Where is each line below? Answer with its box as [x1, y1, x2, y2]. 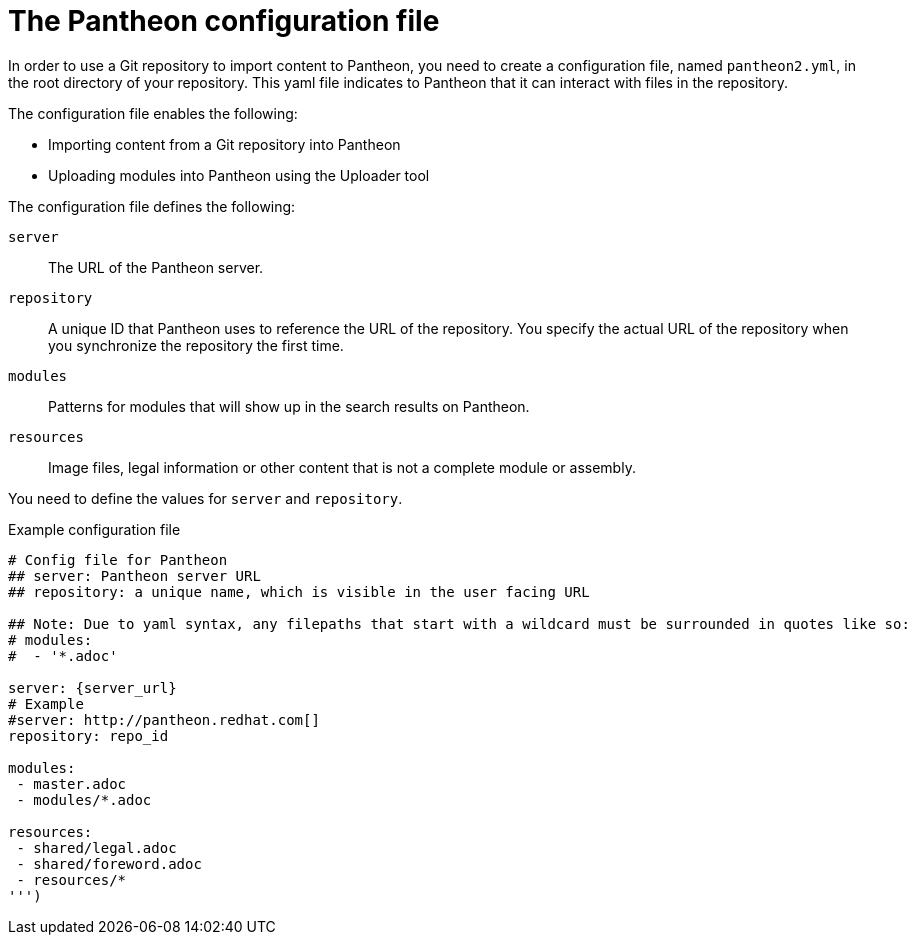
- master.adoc [16, 775, 127, 792]
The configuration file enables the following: [8, 104, 298, 122]
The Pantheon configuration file [8, 4, 440, 38]
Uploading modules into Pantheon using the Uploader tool [48, 166, 430, 184]
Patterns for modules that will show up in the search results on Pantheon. [48, 397, 530, 415]
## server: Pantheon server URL [8, 567, 261, 584]
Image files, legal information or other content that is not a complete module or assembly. [48, 458, 636, 476]
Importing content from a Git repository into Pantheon [48, 135, 401, 153]
